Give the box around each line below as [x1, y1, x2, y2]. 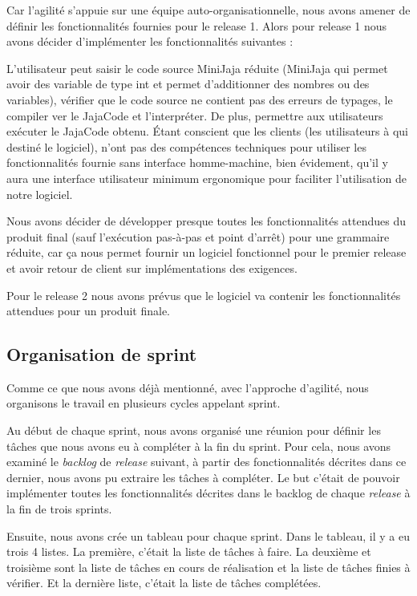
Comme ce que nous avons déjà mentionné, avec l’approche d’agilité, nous [6, 379, 369, 395]
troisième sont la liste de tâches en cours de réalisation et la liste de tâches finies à [6, 558, 411, 575]
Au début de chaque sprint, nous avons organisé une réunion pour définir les [6, 422, 381, 439]
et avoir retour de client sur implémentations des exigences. [6, 259, 298, 276]
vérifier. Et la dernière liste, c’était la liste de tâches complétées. [6, 574, 322, 591]
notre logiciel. [6, 185, 73, 202]
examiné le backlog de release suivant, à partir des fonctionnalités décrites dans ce [6, 453, 407, 470]
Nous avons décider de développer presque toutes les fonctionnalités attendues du [6, 213, 407, 229]
